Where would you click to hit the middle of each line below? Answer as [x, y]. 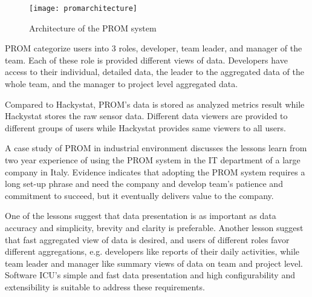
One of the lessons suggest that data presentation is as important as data [141, 216]
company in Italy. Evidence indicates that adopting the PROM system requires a [155, 171]
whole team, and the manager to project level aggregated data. [122, 84]
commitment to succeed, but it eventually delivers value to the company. [139, 195]
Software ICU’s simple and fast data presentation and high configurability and [150, 275]
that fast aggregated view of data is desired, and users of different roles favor [147, 239]
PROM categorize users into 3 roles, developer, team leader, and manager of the [154, 48]
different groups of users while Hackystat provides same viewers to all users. [145, 127]
